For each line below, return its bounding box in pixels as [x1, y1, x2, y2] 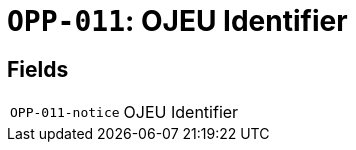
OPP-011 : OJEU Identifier [7, 4, 348, 38]
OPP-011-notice [10, 104, 120, 120]
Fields [7, 56, 69, 82]
